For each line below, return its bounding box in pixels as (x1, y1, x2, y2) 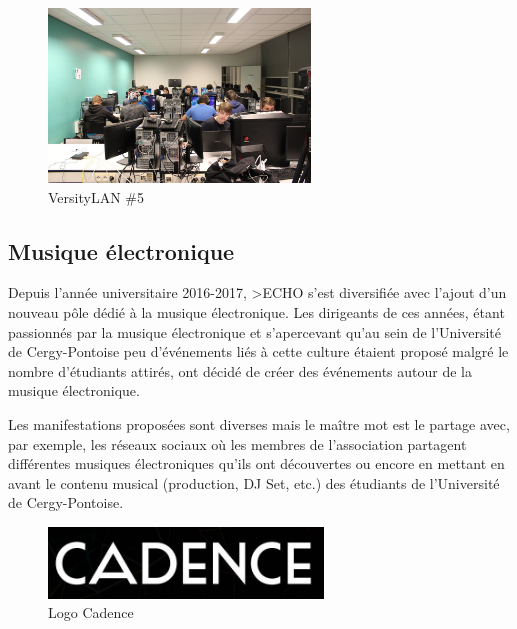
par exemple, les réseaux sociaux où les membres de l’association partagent (8, 433, 467, 454)
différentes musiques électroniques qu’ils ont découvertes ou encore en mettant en (8, 453, 505, 474)
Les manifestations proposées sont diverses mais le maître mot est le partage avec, (8, 414, 510, 435)
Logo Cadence (48, 602, 134, 623)
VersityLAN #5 (48, 186, 144, 207)
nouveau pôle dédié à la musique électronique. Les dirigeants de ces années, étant (8, 302, 505, 323)
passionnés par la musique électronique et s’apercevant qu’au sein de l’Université (8, 321, 502, 342)
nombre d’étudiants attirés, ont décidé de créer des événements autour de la (8, 360, 473, 381)
